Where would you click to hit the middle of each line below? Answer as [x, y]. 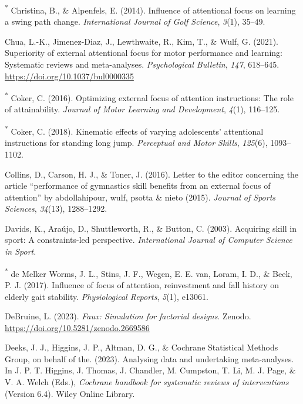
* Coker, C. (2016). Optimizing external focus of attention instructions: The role [149, 97]
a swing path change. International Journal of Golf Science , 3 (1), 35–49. [135, 21]
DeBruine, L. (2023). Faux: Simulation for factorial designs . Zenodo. [128, 316]
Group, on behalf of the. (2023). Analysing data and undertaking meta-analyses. [149, 358]
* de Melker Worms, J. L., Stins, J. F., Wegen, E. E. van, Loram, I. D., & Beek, [149, 272]
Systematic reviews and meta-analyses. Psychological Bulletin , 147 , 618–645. [142, 64]
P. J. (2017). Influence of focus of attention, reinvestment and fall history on [142, 284]
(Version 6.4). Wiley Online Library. [70, 393]
